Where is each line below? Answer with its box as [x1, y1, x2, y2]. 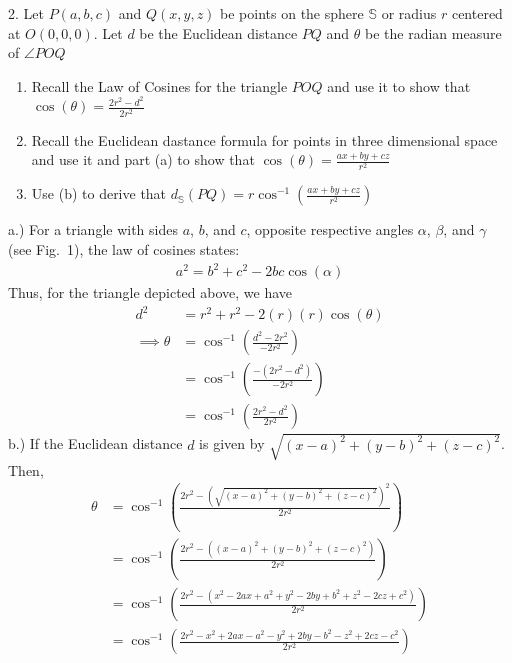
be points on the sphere [220, 3, 364, 23]
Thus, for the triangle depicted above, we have [8, 282, 293, 303]
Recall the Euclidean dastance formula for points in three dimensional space [31, 129, 498, 150]
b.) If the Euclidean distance [8, 433, 183, 454]
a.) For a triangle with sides [8, 219, 178, 240]
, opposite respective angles [246, 219, 414, 240]
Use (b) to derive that [31, 183, 167, 204]
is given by [199, 433, 265, 454]
